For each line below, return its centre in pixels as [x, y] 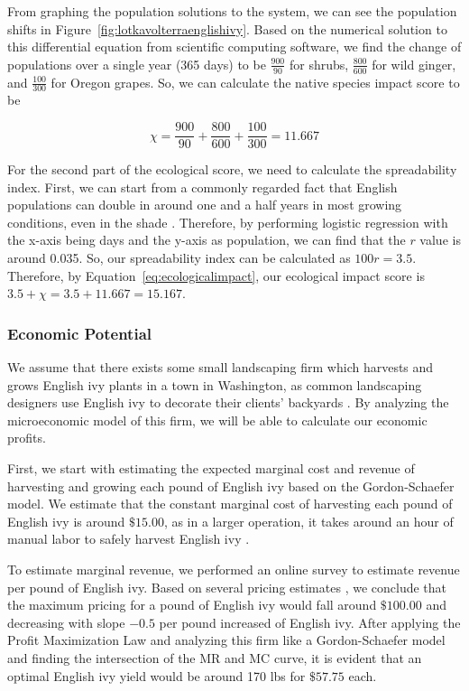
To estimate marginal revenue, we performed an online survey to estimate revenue [234, 569]
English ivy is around [66, 521]
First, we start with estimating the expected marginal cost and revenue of [211, 468]
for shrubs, [319, 64]
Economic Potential [80, 333]
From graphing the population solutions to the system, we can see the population [232, 11]
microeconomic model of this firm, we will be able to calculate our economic [217, 420]
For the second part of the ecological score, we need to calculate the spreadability [232, 169]
